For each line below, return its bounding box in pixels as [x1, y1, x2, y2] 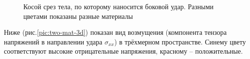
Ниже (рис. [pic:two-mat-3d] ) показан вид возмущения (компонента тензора [4, 27, 227, 37]
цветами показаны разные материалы [23, 11, 133, 21]
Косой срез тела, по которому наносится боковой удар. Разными [23, 1, 214, 11]
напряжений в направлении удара [4, 36, 103, 46]
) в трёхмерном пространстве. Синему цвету [114, 36, 246, 46]
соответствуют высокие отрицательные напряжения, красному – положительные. [4, 46, 243, 56]
